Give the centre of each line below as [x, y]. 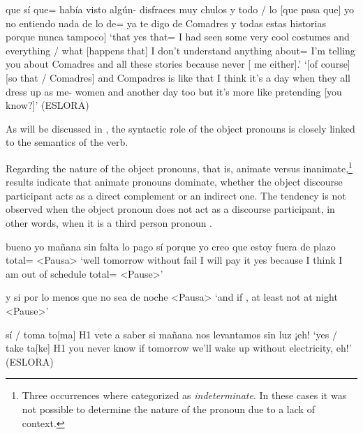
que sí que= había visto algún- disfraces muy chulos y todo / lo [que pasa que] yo [180, 9]
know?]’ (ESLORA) [47, 105]
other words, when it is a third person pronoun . [109, 222]
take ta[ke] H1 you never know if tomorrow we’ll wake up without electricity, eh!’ [179, 348]
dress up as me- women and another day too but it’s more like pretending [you [174, 91]
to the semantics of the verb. [67, 142]
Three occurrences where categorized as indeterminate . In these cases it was [184, 395]
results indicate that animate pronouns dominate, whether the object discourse [174, 182]
